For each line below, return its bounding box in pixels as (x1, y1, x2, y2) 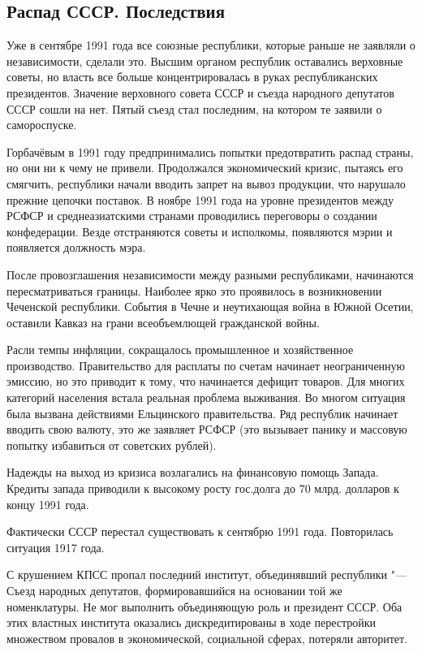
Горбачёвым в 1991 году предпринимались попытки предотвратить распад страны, (6, 143, 414, 160)
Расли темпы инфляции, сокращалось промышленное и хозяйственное (6, 341, 354, 358)
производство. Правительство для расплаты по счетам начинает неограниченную (6, 356, 406, 373)
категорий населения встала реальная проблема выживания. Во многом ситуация (6, 389, 406, 406)
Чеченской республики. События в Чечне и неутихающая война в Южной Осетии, (6, 298, 414, 315)
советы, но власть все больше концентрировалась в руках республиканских (6, 68, 378, 85)
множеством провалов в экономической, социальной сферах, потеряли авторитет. (6, 629, 408, 646)
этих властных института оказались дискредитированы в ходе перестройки (6, 614, 377, 631)
